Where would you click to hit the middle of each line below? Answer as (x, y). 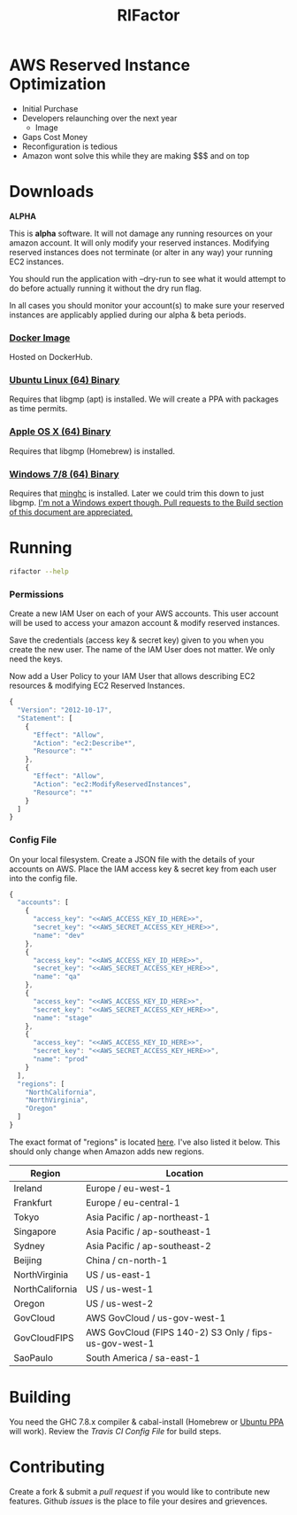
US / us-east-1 (118, 1275)
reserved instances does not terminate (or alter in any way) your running (141, 252)
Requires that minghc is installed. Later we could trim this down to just (137, 494)
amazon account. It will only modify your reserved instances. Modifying (139, 242)
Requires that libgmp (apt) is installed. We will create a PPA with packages (144, 399)
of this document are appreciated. (71, 512)
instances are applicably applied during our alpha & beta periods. (128, 315)
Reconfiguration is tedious (69, 146)
